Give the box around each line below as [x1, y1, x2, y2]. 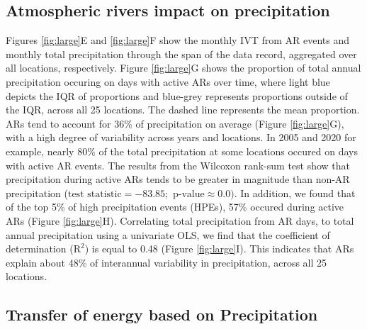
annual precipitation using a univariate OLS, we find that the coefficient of [6, 227, 330, 242]
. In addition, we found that [234, 185, 356, 200]
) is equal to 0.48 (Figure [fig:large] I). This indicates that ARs [84, 241, 354, 256]
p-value [172, 189, 205, 199]
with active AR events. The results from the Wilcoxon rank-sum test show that [6, 157, 351, 172]
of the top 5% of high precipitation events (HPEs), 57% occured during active [6, 199, 344, 214]
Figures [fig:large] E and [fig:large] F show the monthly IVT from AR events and [6, 33, 349, 48]
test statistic [67, 189, 122, 199]
